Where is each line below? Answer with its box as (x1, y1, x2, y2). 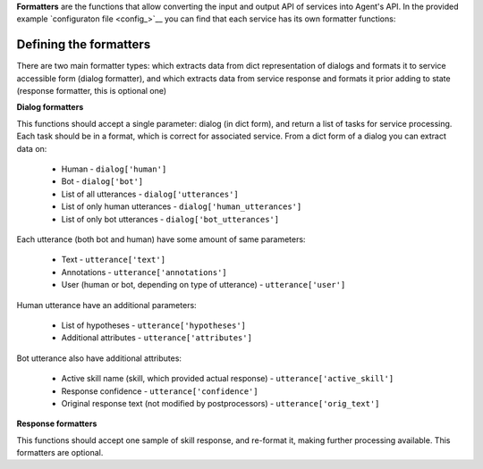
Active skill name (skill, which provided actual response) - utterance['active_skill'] (61, 373, 394, 384)
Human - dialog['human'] (61, 163, 167, 174)
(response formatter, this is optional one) (16, 86, 167, 96)
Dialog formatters (16, 102, 84, 113)
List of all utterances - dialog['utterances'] (61, 188, 239, 199)
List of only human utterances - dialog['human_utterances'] (61, 201, 302, 212)
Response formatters (16, 418, 97, 429)
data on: (16, 143, 47, 154)
